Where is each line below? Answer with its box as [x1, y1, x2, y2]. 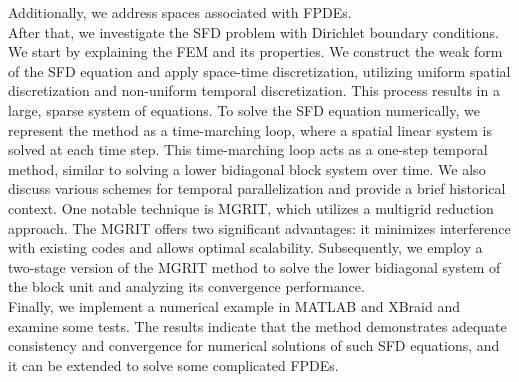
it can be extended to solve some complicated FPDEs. [8, 354, 339, 375]
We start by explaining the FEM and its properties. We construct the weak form [8, 41, 503, 62]
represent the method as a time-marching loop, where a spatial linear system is [8, 119, 492, 140]
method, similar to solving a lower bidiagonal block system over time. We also [8, 158, 486, 179]
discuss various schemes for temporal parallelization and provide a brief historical [8, 178, 506, 199]
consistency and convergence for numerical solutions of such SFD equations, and [8, 335, 500, 356]
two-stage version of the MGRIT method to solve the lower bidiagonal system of [8, 256, 501, 277]
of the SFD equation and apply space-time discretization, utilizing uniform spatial [8, 60, 511, 81]
